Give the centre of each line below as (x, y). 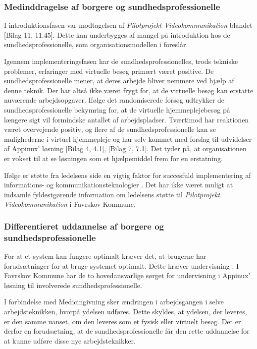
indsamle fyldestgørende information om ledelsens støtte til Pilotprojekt (112, 194)
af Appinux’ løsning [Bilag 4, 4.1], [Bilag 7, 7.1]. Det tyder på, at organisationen (125, 148)
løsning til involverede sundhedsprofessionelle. (73, 285)
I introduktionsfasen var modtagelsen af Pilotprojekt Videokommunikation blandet (128, 25)
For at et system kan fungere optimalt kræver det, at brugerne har (105, 256)
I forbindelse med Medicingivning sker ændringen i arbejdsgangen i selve (114, 302)
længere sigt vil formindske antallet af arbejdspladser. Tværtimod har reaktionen (127, 119)
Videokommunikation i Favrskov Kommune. (70, 204)
